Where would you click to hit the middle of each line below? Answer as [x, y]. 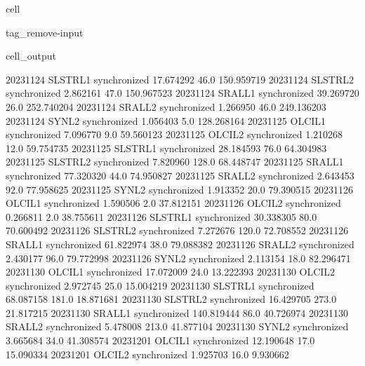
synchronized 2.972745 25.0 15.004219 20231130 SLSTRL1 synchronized [160, 285]
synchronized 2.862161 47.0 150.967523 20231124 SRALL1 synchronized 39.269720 [182, 93]
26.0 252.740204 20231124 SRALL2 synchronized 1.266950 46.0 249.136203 [166, 106]
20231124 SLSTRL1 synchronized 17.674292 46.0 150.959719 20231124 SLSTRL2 [180, 79]
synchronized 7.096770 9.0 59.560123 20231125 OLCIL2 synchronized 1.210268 [174, 134]
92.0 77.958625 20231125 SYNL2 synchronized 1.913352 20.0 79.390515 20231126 [179, 189]
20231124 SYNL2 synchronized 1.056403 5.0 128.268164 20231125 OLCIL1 [166, 120]
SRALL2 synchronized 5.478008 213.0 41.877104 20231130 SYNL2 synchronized [177, 326]
